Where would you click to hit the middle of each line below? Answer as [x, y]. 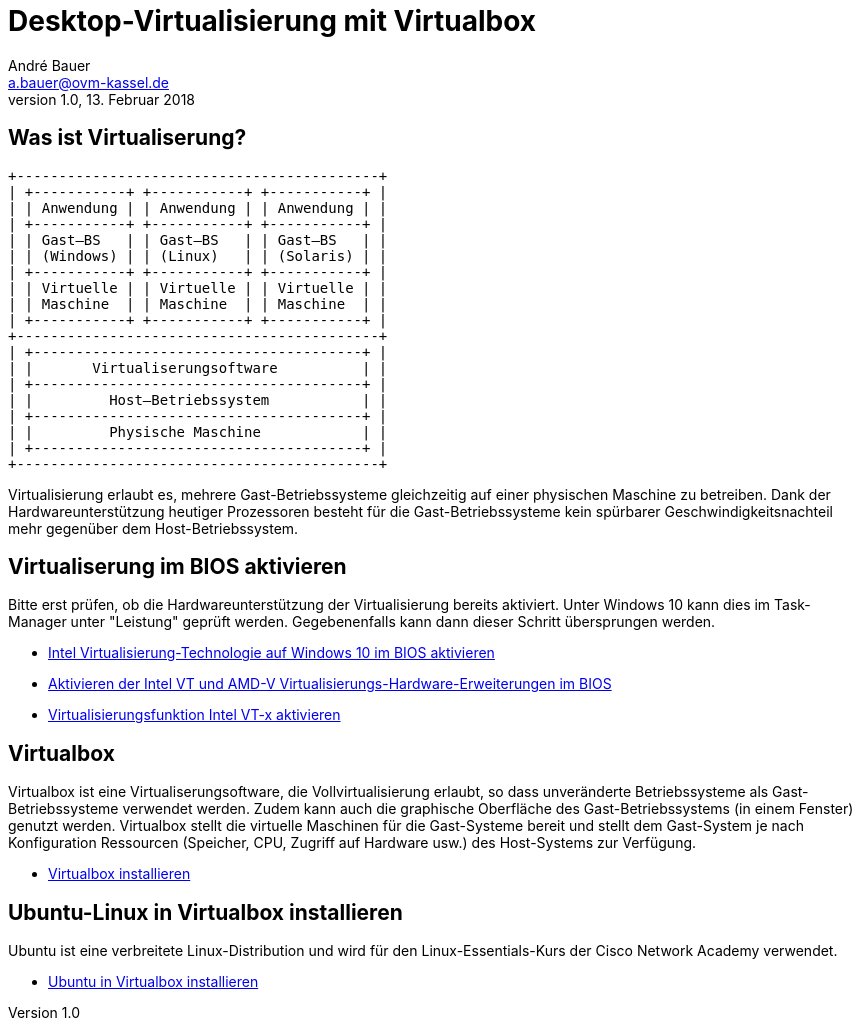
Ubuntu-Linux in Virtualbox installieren [205, 912]
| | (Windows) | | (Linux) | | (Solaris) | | [198, 255]
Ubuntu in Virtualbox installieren [153, 982]
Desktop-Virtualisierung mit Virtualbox [272, 21]
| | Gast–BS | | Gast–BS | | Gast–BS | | [198, 239]
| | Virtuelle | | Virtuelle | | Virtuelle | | [198, 287]
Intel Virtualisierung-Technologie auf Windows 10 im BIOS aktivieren [271, 653]
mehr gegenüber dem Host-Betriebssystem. [153, 528]
